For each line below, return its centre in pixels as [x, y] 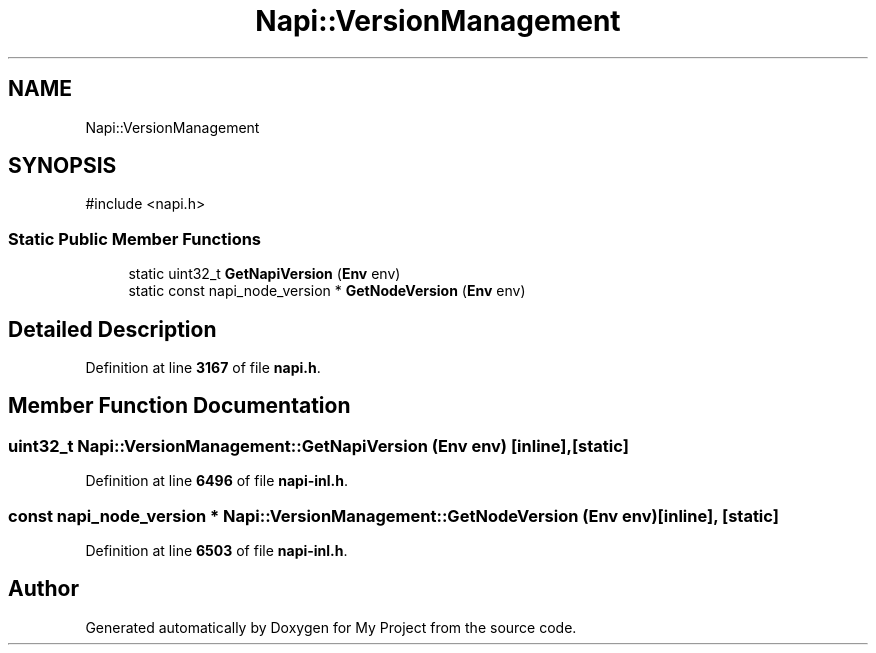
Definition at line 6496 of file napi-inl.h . [217, 481]
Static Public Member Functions [135, 238]
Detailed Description [112, 329]
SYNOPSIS [62, 166]
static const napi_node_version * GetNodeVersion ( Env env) [327, 291]
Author [43, 589]
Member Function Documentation [179, 406]
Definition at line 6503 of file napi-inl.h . [216, 550]
